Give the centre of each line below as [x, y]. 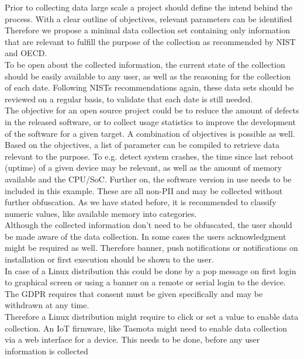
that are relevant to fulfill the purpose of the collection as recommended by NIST [150, 41]
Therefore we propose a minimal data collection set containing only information [147, 30]
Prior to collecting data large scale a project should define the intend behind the [149, 7]
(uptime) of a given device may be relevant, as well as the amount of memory [144, 168]
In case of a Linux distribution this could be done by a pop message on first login [151, 270]
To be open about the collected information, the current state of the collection [145, 64]
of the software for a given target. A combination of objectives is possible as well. [150, 133]
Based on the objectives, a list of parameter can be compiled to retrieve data [142, 145]
